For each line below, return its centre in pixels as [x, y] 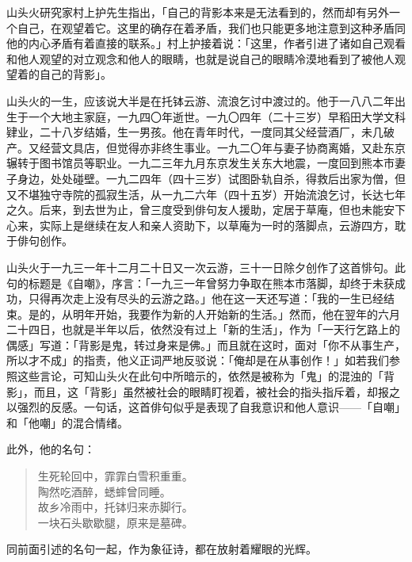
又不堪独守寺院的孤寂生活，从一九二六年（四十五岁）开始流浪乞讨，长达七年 [206, 194]
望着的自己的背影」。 [59, 74]
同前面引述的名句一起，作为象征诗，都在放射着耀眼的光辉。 [162, 549]
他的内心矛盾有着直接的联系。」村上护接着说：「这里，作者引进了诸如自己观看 [206, 43]
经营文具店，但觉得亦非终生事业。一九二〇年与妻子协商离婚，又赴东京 [222, 147]
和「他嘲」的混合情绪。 [67, 422]
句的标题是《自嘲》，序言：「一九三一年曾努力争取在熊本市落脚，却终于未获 [200, 283]
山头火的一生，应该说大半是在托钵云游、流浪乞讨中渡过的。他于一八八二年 [200, 100]
